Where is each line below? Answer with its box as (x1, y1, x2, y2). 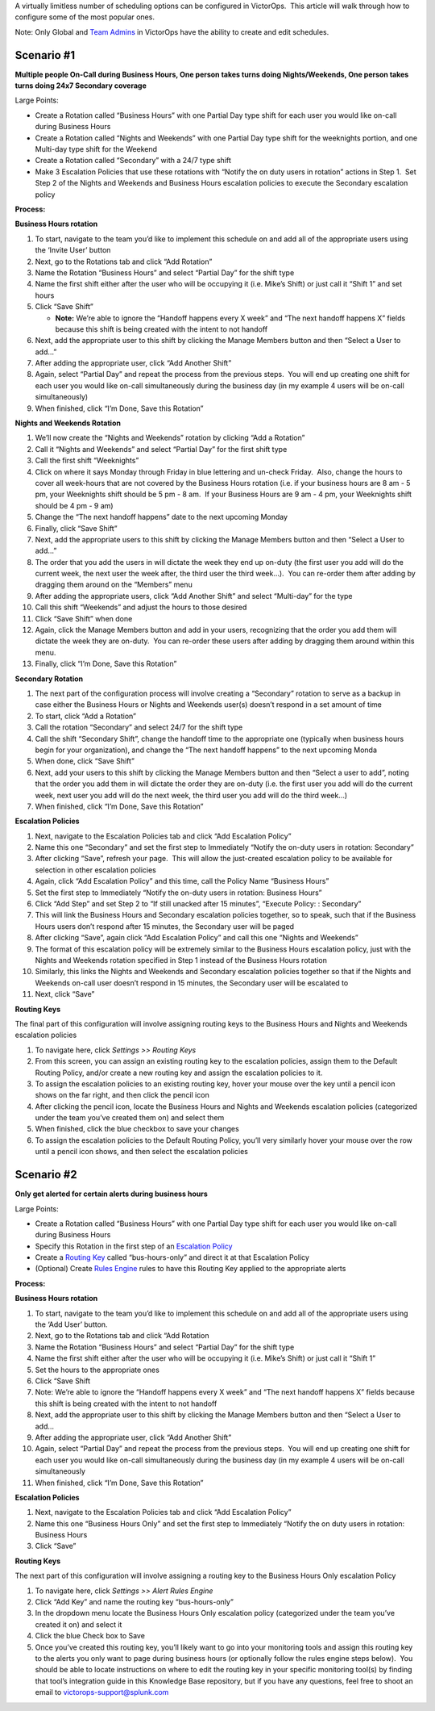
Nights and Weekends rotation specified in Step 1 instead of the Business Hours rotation (35, 955, 328, 964)
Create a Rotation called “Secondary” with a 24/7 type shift (35, 156, 231, 165)
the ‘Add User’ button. (35, 1320, 108, 1329)
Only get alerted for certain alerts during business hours (14, 1189, 209, 1199)
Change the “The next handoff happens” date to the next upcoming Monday (35, 512, 288, 522)
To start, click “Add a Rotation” (35, 711, 137, 721)
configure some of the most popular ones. (14, 12, 155, 22)
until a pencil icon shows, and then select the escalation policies (35, 1147, 249, 1157)
